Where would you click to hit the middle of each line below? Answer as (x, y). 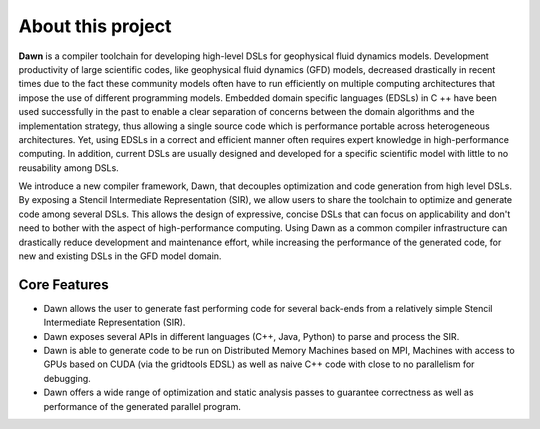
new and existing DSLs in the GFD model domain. (120, 256)
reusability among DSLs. (68, 167)
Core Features (63, 284)
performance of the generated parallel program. (142, 406)
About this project (95, 26)
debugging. (67, 378)
